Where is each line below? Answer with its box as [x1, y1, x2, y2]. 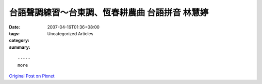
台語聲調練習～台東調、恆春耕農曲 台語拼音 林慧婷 [9, 7, 209, 18]
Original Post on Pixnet [9, 73, 55, 79]
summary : [9, 44, 31, 50]
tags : [9, 30, 20, 36]
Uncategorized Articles [47, 30, 94, 36]
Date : [9, 24, 20, 30]
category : [9, 38, 30, 43]
